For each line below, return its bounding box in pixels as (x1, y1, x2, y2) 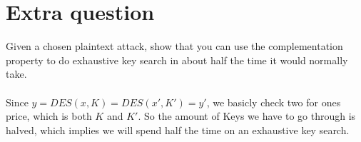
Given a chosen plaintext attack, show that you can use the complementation (6, 39, 343, 54)
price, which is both (6, 108, 92, 123)
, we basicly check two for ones (206, 94, 341, 109)
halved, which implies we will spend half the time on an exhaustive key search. (6, 122, 350, 137)
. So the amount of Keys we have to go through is (138, 108, 356, 123)
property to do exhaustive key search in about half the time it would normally (6, 52, 348, 67)
